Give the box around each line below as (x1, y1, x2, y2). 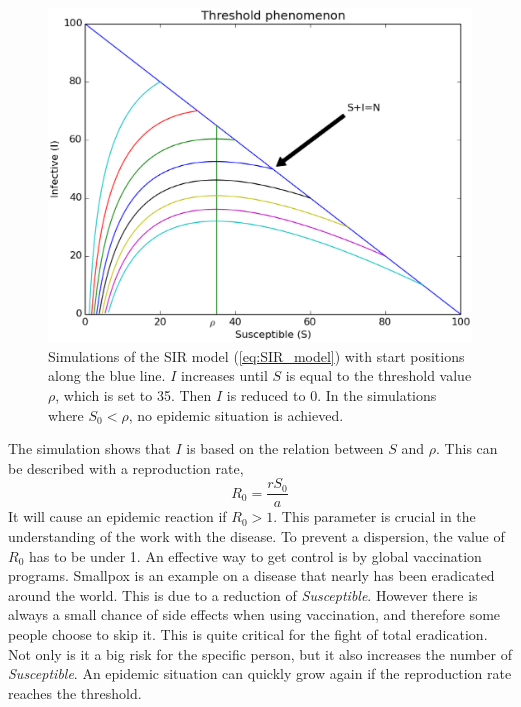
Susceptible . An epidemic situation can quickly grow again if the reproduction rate (8, 663, 512, 684)
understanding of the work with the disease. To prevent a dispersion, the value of (8, 525, 505, 546)
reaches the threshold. (8, 682, 142, 703)
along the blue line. (48, 365, 166, 386)
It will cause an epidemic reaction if (8, 506, 227, 527)
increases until (180, 365, 268, 386)
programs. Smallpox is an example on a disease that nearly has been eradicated (8, 565, 495, 586)
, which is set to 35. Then (55, 384, 212, 405)
